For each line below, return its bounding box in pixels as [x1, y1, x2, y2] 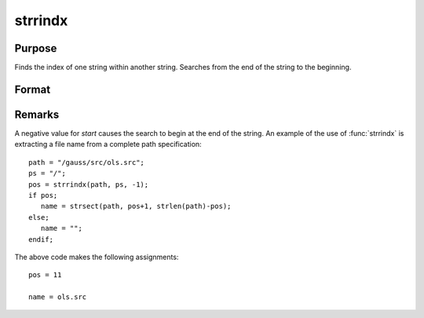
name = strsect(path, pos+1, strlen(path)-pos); [40, 202, 232, 211]
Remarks [14, 108, 60, 121]
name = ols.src [28, 293, 87, 302]
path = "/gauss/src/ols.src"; [28, 158, 145, 166]
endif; [28, 235, 54, 243]
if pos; [28, 191, 58, 199]
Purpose [14, 42, 57, 55]
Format [14, 82, 51, 96]
